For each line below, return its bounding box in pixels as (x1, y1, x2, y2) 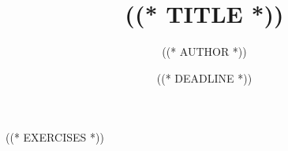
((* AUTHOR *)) (162, 43, 247, 60)
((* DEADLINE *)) (156, 69, 252, 86)
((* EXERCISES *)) (6, 129, 104, 145)
